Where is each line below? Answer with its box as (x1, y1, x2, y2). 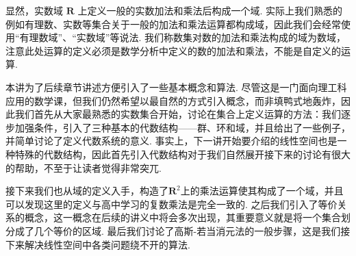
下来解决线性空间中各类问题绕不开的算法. (5, 237, 190, 251)
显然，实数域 (5, 3, 63, 17)
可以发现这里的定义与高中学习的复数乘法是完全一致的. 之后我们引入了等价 (5, 196, 338, 211)
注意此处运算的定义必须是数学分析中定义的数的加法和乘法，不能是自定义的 (5, 43, 341, 57)
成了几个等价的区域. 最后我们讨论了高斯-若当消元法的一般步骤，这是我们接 (14, 223, 351, 238)
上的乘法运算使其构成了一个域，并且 (180, 183, 344, 198)
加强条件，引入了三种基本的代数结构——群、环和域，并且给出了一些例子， (14, 120, 351, 134)
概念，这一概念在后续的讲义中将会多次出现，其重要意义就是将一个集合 (24, 210, 341, 225)
